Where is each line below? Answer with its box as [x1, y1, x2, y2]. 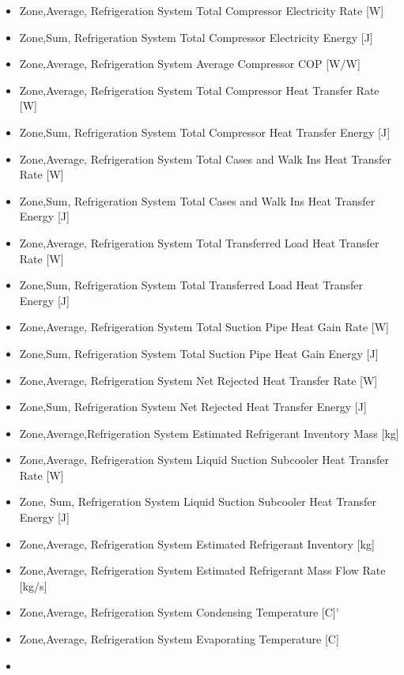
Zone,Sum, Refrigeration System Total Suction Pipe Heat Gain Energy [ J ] [19, 345, 379, 361]
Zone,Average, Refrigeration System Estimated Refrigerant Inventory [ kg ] [19, 535, 375, 552]
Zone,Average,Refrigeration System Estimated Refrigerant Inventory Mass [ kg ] [19, 424, 399, 441]
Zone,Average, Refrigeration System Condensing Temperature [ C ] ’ [19, 604, 339, 620]
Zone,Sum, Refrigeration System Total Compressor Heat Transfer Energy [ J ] [19, 123, 391, 140]
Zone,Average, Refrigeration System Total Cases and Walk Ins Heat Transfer [19, 150, 391, 167]
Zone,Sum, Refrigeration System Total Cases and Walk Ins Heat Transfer [19, 192, 376, 209]
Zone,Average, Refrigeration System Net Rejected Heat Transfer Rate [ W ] [19, 371, 378, 388]
